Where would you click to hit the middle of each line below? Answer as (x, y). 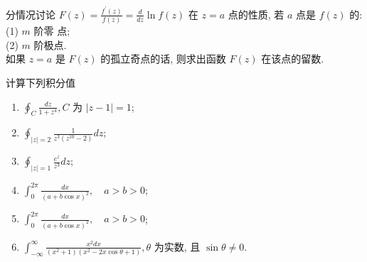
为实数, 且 (177, 246)
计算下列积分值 (41, 83)
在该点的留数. (293, 59)
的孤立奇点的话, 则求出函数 (163, 59)
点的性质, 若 (256, 14)
